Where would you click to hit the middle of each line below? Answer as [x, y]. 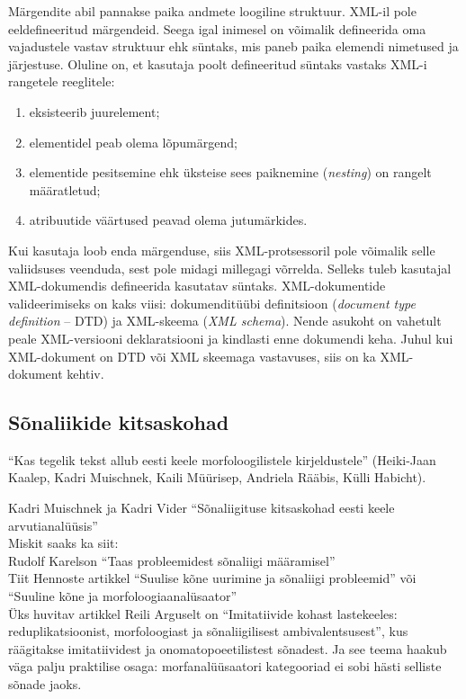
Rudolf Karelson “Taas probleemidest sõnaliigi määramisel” [172, 560]
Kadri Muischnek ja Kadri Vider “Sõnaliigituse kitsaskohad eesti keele [202, 508]
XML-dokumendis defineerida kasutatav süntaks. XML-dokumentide [197, 286]
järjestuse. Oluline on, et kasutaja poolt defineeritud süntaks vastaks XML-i [218, 63]
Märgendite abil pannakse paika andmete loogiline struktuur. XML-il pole [212, 11]
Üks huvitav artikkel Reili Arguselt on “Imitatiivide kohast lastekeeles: [203, 613]
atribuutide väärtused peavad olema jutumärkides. [168, 220]
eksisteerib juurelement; [94, 111]
